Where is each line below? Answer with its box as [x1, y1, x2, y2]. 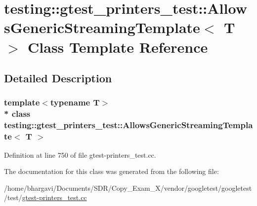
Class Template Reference [28, 36, 208, 57]
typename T [50, 96, 100, 108]
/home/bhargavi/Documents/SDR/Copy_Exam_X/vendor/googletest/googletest [4, 182, 252, 193]
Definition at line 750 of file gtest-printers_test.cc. [4, 149, 156, 160]
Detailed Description [4, 70, 112, 86]
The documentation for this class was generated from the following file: [4, 166, 219, 176]
